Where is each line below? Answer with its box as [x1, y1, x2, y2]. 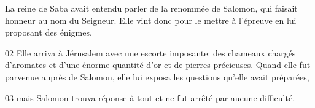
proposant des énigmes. [5, 26, 92, 39]
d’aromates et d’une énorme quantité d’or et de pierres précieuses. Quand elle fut [5, 58, 311, 71]
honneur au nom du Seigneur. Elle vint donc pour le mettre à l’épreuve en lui [5, 13, 297, 26]
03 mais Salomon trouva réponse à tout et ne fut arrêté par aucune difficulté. [5, 91, 295, 104]
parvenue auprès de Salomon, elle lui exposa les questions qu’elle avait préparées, [5, 70, 309, 83]
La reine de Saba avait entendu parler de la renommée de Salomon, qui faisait [5, 2, 298, 14]
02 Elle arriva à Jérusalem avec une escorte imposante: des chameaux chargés [5, 46, 296, 59]
